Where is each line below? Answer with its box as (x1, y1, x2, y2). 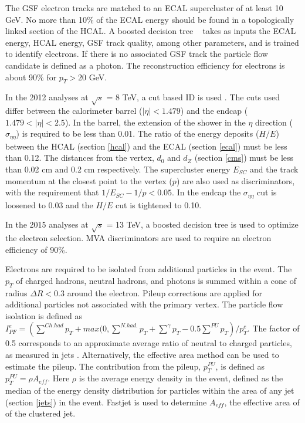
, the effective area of (224, 395, 300, 408)
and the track (249, 163, 299, 175)
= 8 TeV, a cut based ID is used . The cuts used (106, 91, 280, 103)
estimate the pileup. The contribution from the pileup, (5, 360, 201, 372)
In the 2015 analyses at (5, 218, 89, 231)
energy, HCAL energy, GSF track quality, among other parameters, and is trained (5, 36, 299, 48)
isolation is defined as (5, 309, 82, 322)
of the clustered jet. (5, 407, 76, 419)
